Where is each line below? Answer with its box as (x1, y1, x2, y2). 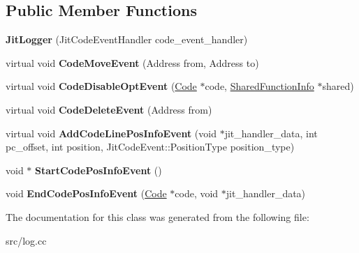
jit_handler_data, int (224, 125, 318, 140)
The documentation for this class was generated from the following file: (6, 209, 309, 224)
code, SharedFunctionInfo (205, 79, 314, 93)
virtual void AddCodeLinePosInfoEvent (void (6, 125, 217, 140)
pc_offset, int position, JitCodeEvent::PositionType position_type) (6, 139, 295, 154)
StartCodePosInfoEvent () (35, 162, 162, 177)
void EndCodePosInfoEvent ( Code (6, 186, 167, 201)
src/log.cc (6, 233, 47, 247)
